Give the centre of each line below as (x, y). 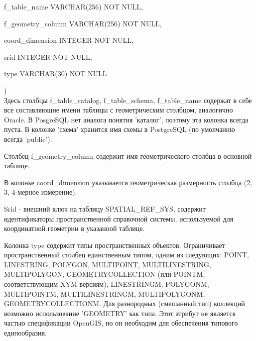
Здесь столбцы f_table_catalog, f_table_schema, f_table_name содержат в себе (128, 100)
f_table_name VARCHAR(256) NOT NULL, (73, 6)
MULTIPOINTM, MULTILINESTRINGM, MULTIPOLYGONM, (105, 293)
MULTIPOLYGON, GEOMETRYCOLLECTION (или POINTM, (105, 274)
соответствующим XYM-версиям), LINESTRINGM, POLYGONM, (107, 284)
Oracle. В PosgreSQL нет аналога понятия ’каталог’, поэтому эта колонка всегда (126, 119)
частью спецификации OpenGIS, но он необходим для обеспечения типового (121, 323)
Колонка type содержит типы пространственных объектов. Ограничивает (115, 245)
